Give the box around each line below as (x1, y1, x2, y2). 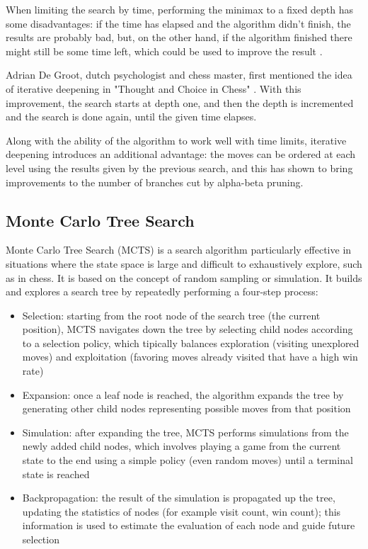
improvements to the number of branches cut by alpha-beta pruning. (6, 174, 304, 189)
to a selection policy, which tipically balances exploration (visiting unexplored (22, 335, 360, 350)
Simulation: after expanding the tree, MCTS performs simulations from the (22, 424, 349, 439)
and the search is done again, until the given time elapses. (6, 109, 257, 124)
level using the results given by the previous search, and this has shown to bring (6, 160, 353, 175)
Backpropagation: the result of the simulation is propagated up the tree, (22, 490, 335, 505)
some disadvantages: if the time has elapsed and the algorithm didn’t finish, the (6, 16, 351, 30)
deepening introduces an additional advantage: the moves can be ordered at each (6, 147, 356, 162)
